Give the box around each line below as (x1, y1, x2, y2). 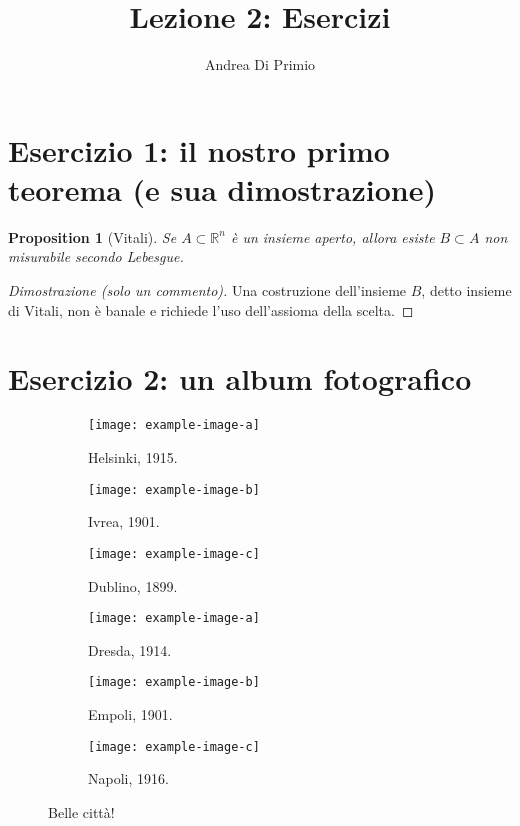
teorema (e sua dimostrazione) (8, 168, 436, 209)
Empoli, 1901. (88, 704, 173, 724)
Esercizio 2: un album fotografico (8, 358, 472, 399)
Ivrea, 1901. (88, 511, 160, 532)
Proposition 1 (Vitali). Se (8, 226, 177, 247)
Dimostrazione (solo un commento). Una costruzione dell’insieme (8, 280, 407, 301)
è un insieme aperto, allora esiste (230, 226, 435, 247)
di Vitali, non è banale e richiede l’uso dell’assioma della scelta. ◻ (8, 299, 414, 320)
